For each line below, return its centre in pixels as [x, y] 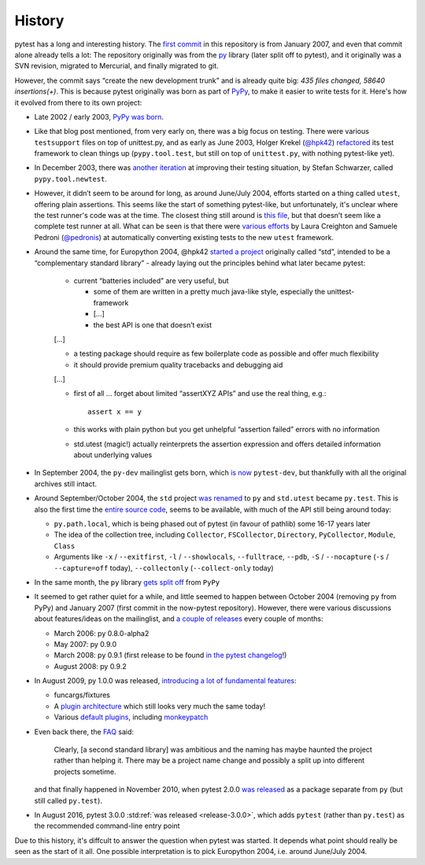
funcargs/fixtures [82, 695]
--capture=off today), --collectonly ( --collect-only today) [164, 567]
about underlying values [113, 455]
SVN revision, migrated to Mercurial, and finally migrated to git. [116, 66]
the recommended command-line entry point [107, 826]
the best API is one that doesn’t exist [153, 325]
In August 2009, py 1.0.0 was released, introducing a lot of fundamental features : [165, 681]
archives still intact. [66, 483]
